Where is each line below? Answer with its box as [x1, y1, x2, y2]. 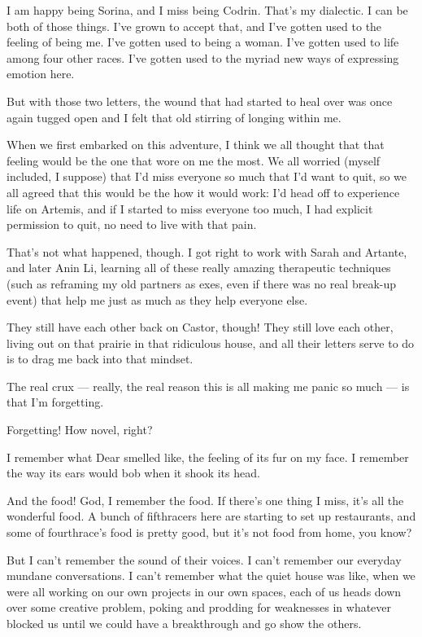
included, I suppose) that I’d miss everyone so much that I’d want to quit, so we [7, 168, 407, 185]
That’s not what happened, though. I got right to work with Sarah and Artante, [7, 243, 407, 260]
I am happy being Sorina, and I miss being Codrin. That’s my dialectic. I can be [7, 2, 408, 18]
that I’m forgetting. [7, 393, 104, 411]
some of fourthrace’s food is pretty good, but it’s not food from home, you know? [7, 524, 412, 541]
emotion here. [7, 65, 75, 82]
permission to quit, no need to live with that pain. [7, 216, 257, 233]
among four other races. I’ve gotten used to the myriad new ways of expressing [7, 49, 399, 66]
